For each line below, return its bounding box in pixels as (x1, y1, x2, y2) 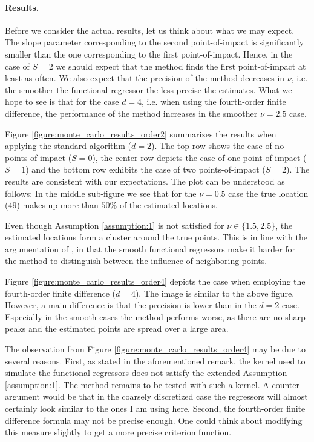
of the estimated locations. (119, 199, 218, 211)
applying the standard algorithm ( (5, 139, 132, 152)
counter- (272, 378, 303, 391)
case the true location (228, 186, 309, 199)
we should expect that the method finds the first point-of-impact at (56, 59, 306, 72)
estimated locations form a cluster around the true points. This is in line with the (5, 231, 307, 243)
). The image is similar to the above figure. (135, 286, 295, 299)
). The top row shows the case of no (151, 139, 284, 152)
